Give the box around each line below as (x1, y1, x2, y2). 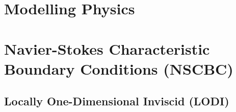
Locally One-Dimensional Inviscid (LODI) (4, 93, 229, 109)
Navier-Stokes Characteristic (4, 38, 210, 59)
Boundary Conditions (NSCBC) (4, 58, 233, 79)
